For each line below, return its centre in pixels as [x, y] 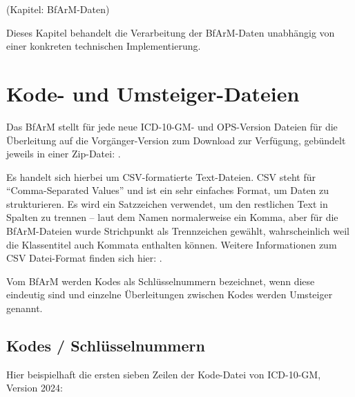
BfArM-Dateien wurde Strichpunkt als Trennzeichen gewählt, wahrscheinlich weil [178, 231]
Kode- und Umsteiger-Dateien [153, 93]
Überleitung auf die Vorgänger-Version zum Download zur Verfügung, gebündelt [176, 140]
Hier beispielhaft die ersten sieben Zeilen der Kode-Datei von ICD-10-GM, [164, 374]
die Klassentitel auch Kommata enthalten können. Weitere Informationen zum [172, 244]
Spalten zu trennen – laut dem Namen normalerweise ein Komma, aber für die [172, 217]
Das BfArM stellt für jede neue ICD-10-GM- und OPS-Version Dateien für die [172, 126]
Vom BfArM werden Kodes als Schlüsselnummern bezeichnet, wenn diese [161, 281]
